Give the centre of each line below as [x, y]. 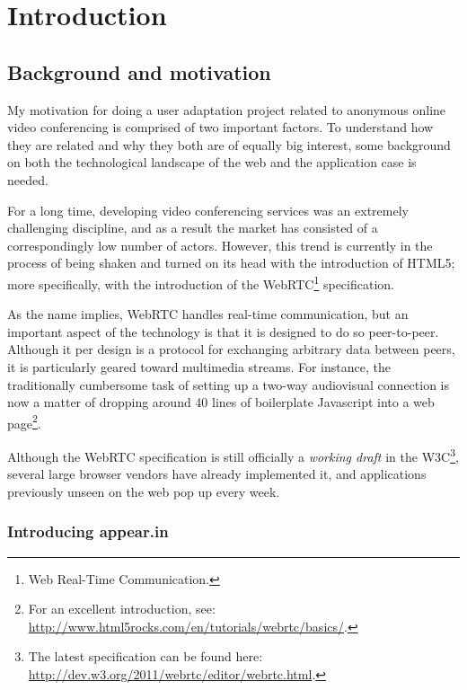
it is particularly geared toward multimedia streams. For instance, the [199, 366]
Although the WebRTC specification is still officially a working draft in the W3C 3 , [233, 455]
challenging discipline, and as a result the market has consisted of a [193, 228]
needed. [28, 179]
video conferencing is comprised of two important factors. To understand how [220, 127]
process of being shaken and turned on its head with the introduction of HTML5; [231, 263]
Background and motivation [139, 71]
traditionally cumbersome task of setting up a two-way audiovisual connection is [229, 384]
